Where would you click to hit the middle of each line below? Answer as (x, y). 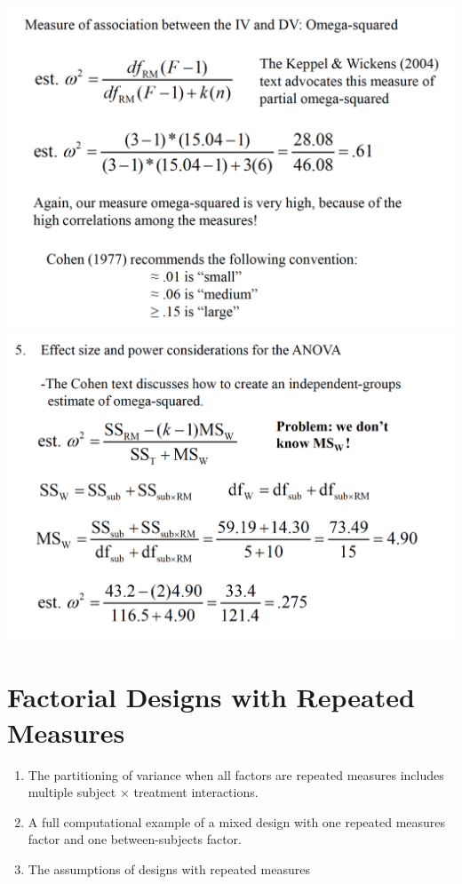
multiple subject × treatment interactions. (143, 792)
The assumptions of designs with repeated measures (169, 868)
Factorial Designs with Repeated (211, 697)
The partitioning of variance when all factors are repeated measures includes (236, 774)
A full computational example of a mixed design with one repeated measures (237, 821)
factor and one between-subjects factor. (135, 839)
